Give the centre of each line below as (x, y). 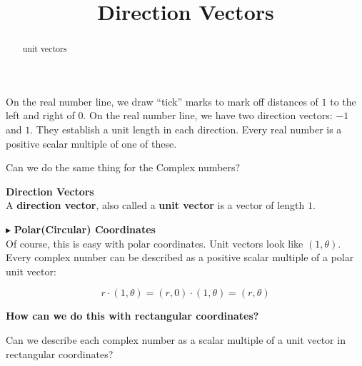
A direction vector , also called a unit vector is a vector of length (155, 205)
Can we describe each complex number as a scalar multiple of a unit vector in (176, 339)
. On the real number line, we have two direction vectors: (208, 115)
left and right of (40, 115)
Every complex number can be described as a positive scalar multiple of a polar (180, 257)
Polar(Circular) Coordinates (85, 229)
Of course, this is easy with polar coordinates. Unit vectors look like (155, 243)
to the (343, 101)
